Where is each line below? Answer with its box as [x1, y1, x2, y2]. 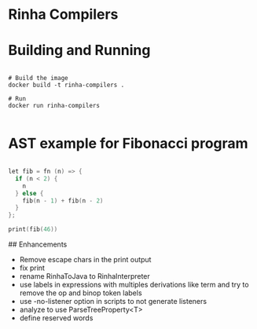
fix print [19, 263, 46, 272]
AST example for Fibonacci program [8, 135, 249, 152]
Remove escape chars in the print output [19, 255, 152, 265]
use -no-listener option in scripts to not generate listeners [19, 297, 207, 306]
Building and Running [8, 42, 151, 60]
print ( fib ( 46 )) [8, 225, 58, 233]
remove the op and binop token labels [19, 288, 143, 298]
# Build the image [8, 75, 68, 82]
